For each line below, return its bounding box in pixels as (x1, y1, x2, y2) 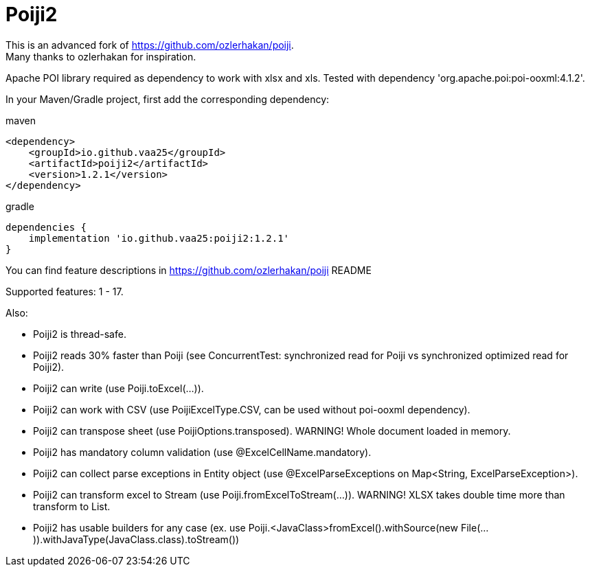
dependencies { (5, 221, 87, 233)
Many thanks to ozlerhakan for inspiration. (5, 50, 196, 62)
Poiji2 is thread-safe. (33, 328, 126, 340)
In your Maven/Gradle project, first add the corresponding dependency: (5, 93, 330, 105)
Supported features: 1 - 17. (5, 285, 124, 297)
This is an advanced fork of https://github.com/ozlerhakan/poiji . (5, 38, 294, 51)
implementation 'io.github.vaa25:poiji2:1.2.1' (28, 232, 290, 244)
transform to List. (33, 500, 111, 512)
